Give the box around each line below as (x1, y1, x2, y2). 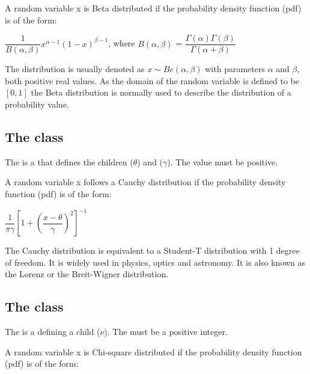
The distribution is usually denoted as (5, 63, 145, 75)
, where (108, 37, 135, 49)
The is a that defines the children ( (5, 155, 133, 168)
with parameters (205, 63, 265, 75)
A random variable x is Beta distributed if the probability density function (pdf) (5, 2, 302, 14)
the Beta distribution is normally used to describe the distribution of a (31, 86, 291, 99)
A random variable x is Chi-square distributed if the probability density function (5, 345, 302, 358)
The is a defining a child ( (5, 325, 100, 338)
